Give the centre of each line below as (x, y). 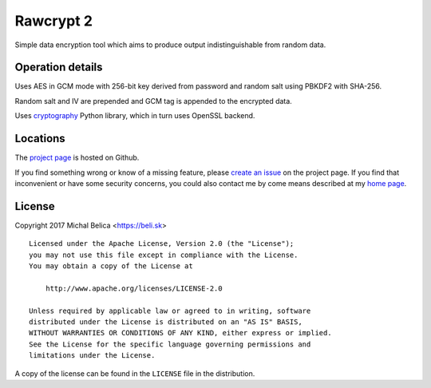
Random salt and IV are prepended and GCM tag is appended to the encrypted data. (154, 101)
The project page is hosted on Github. (77, 158)
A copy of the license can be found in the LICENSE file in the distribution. (135, 373)
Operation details (59, 67)
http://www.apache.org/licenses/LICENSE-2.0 (134, 288)
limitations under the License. (92, 356)
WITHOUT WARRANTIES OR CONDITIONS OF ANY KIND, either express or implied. (180, 333)
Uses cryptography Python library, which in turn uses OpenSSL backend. (135, 116)
